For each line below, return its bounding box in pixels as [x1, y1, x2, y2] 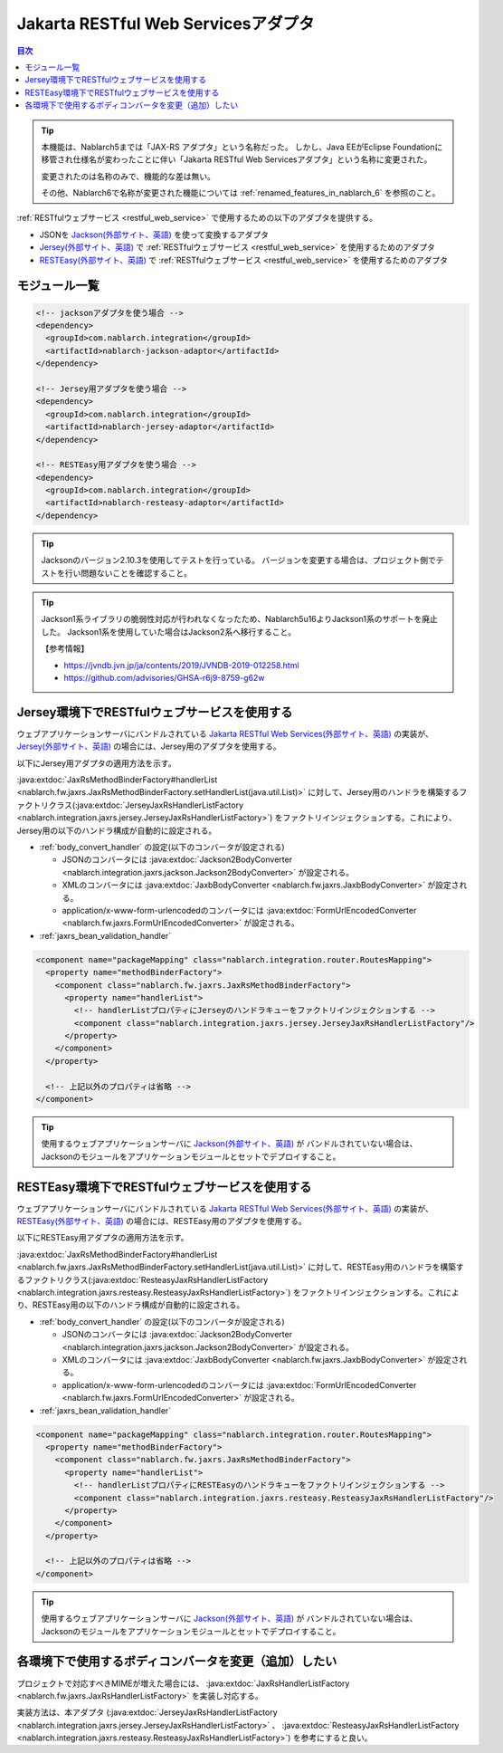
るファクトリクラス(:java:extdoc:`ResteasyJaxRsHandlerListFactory [16, 1274, 269, 1285]
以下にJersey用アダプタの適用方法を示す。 [16, 757, 176, 769]
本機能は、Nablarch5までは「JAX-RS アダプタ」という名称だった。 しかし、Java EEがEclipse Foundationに [41, 141, 443, 152]
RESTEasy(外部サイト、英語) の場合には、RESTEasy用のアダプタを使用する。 [16, 1216, 307, 1227]
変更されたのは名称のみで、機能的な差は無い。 [41, 170, 216, 181]
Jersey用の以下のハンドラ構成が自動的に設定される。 [16, 825, 217, 836]
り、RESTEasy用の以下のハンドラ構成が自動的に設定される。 [16, 1299, 245, 1310]
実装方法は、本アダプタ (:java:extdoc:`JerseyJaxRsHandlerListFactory [16, 1707, 278, 1718]
